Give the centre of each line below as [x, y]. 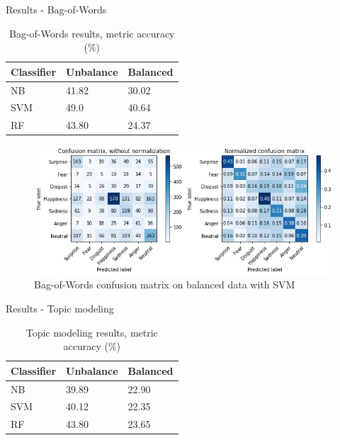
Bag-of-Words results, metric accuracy [92, 33]
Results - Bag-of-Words [56, 9]
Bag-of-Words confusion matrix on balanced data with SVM [165, 284]
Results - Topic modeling [60, 308]
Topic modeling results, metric [92, 332]
